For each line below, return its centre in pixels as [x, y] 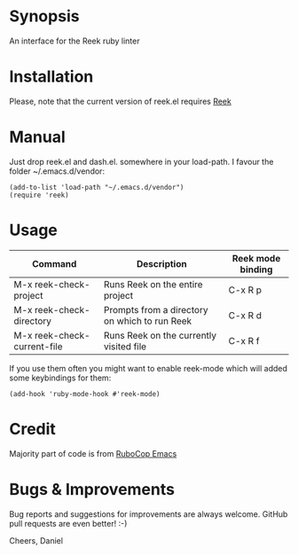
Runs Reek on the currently [160, 335]
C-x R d [245, 315]
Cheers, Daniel [36, 540]
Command [55, 263]
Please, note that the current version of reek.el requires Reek [121, 101]
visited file [125, 346]
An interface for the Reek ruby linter [74, 41]
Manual [38, 137]
